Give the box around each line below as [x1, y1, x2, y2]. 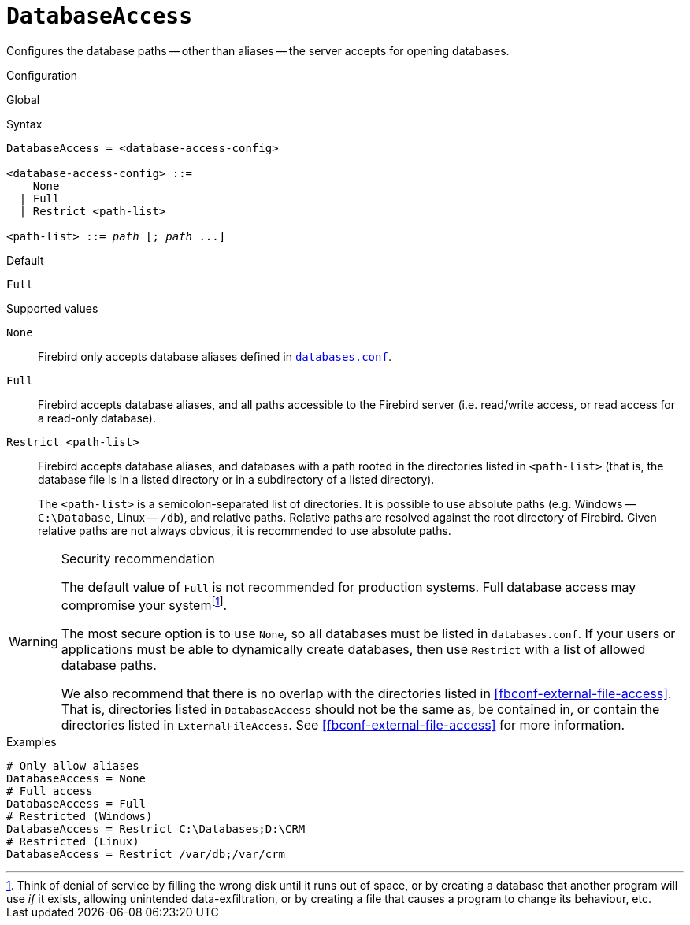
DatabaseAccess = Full [6, 797, 147, 811]
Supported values [6, 301, 98, 315]
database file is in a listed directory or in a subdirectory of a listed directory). [38, 472, 435, 486]
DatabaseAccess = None [6, 772, 147, 786]
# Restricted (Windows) [6, 810, 153, 823]
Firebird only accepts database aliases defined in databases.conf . [38, 349, 391, 363]
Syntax [6, 117, 43, 131]
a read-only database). [38, 410, 156, 425]
